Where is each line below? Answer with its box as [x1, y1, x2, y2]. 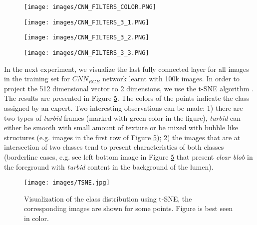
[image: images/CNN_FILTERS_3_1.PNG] [24, 18, 149, 26]
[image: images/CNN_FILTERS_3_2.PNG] [24, 34, 149, 41]
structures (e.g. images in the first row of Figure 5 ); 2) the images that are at [4, 132, 241, 142]
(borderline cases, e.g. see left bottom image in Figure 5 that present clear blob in [4, 151, 253, 162]
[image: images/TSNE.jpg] [24, 179, 110, 187]
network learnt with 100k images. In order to [102, 73, 240, 84]
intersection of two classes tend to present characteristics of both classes [4, 142, 224, 152]
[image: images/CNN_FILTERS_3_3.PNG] [24, 49, 149, 56]
